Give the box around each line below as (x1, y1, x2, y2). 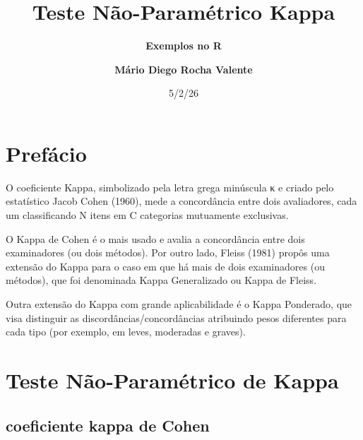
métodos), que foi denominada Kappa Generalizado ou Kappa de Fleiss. (6, 273, 317, 287)
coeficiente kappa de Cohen (6, 414, 210, 436)
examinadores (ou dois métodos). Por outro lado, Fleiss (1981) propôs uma (6, 245, 330, 260)
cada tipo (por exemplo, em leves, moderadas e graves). (6, 324, 246, 339)
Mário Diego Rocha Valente (114, 61, 253, 76)
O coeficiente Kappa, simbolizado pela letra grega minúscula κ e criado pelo (6, 179, 334, 194)
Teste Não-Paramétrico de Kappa (6, 365, 339, 394)
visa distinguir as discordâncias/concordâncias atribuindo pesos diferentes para (6, 310, 347, 325)
